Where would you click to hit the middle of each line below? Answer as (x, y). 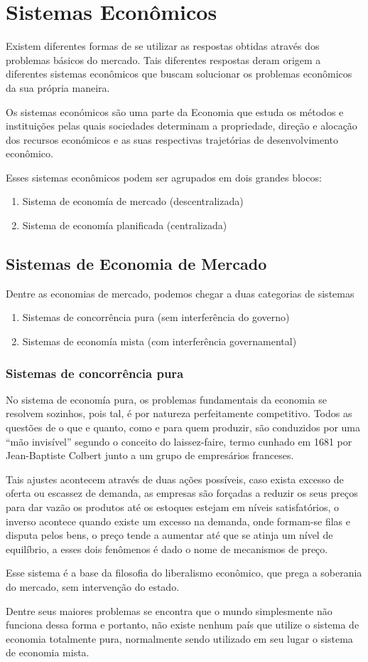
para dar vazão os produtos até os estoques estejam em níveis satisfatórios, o (173, 507)
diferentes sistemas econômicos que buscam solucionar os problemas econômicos (179, 74)
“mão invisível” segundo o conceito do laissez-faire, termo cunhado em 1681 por (179, 441)
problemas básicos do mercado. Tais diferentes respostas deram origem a (163, 59)
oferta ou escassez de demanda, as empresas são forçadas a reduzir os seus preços (182, 493)
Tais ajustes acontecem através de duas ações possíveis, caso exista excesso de (175, 479)
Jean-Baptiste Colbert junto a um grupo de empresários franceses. (150, 455)
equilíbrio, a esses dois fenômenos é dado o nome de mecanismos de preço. (167, 548)
